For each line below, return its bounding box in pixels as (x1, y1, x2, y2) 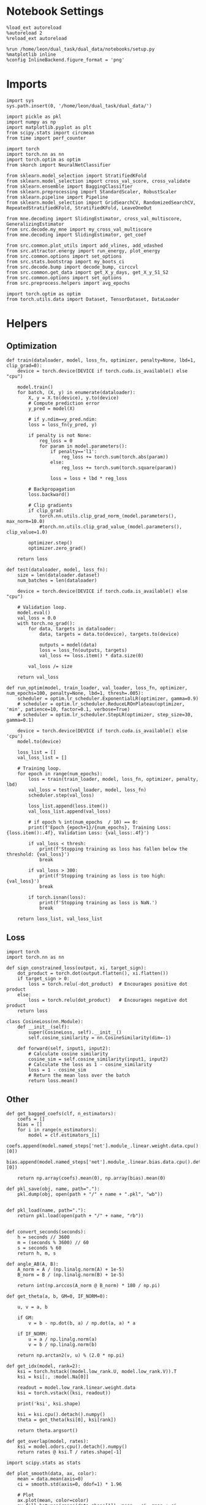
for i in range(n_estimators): (17, 1126, 97, 1133)
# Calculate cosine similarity (28, 1051, 109, 1057)
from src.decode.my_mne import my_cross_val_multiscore (6, 226, 152, 233)
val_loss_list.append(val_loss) (28, 808, 112, 814)
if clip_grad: (28, 508, 64, 514)
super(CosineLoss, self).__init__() (28, 1029, 122, 1035)
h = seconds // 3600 (17, 1234, 70, 1240)
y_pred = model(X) (28, 405, 75, 412)
